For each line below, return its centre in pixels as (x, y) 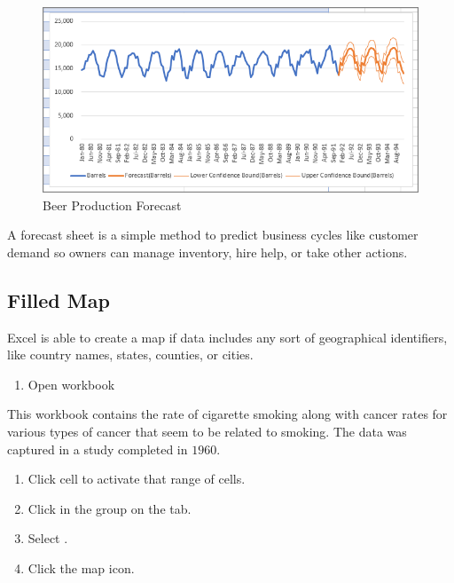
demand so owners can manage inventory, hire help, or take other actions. (207, 252)
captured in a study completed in (98, 449)
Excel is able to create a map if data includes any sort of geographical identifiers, (227, 337)
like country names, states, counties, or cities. (130, 355)
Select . (48, 538)
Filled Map (59, 299)
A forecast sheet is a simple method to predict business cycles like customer (213, 235)
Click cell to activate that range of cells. (137, 479)
